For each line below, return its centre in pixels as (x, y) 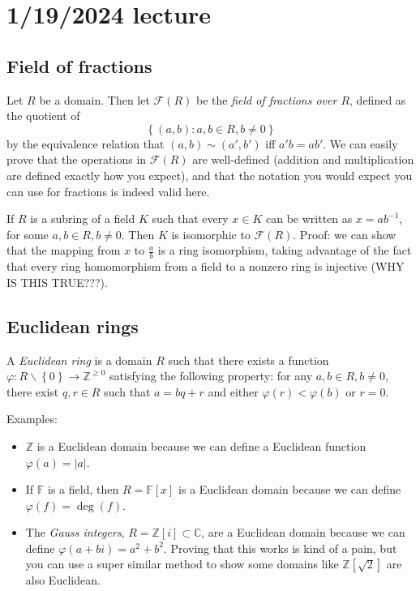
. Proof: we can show (345, 234)
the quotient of (43, 116)
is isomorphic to (211, 234)
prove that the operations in (77, 159)
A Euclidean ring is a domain (79, 360)
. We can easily (360, 143)
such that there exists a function (249, 360)
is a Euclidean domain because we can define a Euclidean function (201, 445)
